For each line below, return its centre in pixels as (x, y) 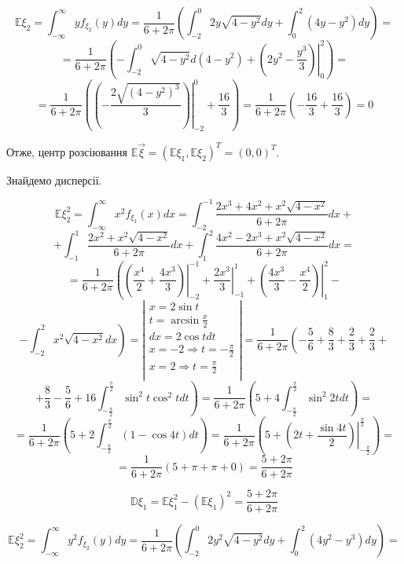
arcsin (185, 320)
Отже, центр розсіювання (67, 151)
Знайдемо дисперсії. (54, 179)
